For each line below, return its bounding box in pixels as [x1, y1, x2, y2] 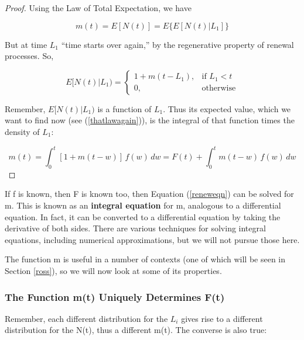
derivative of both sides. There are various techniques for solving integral [5, 222, 266, 234]
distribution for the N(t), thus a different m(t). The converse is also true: [5, 324, 267, 336]
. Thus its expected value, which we [163, 102, 291, 115]
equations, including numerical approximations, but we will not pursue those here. [5, 233, 300, 245]
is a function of [97, 102, 152, 115]
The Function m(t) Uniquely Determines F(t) [5, 289, 225, 304]
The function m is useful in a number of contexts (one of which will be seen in [5, 253, 286, 265]
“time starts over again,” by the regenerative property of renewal [61, 38, 294, 50]
